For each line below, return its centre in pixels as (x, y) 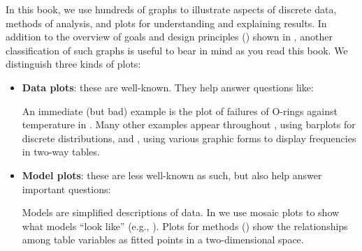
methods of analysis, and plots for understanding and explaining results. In (166, 23)
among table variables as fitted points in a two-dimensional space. (163, 239)
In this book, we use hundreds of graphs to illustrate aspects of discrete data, (171, 9)
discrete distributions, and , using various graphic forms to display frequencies (189, 138)
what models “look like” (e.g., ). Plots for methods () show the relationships (185, 226)
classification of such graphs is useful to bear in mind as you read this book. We (177, 50)
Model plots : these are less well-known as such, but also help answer (172, 175)
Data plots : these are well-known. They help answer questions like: (168, 87)
